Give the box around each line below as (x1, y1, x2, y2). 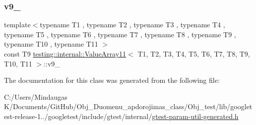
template (4, 19, 31, 30)
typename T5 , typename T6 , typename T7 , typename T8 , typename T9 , (4, 29, 236, 39)
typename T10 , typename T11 (4, 39, 98, 49)
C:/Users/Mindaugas (4, 91, 67, 102)
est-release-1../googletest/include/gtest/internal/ (4, 111, 152, 121)
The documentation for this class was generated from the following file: (4, 75, 220, 85)
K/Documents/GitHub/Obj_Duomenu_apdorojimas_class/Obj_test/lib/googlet (4, 101, 253, 112)
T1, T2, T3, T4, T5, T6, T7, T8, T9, (137, 49, 250, 59)
